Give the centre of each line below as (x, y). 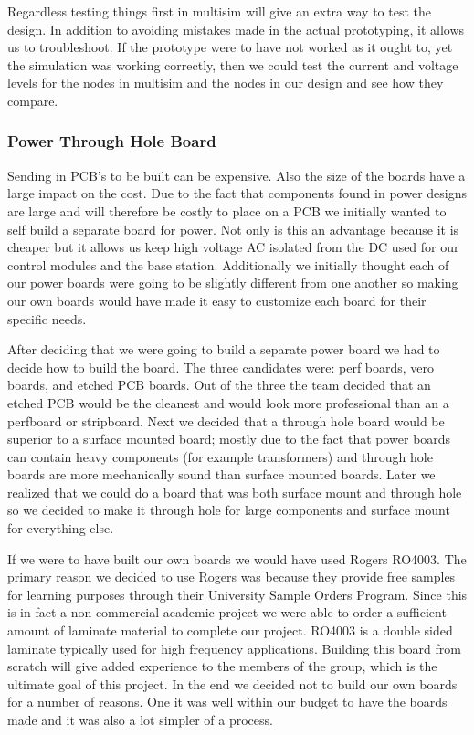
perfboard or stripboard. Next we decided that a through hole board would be (226, 420)
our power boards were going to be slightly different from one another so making (233, 283)
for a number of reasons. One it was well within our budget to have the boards (227, 702)
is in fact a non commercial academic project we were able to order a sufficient (227, 612)
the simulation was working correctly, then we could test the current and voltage (233, 64)
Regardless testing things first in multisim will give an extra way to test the (219, 11)
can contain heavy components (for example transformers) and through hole (220, 456)
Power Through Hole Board (112, 141)
